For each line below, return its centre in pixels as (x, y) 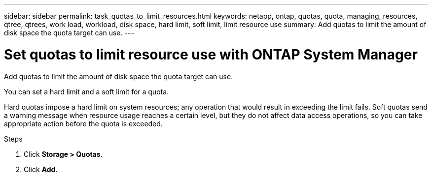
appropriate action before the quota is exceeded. (83, 123)
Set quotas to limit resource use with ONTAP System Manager (211, 54)
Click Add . (41, 169)
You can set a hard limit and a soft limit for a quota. (87, 91)
